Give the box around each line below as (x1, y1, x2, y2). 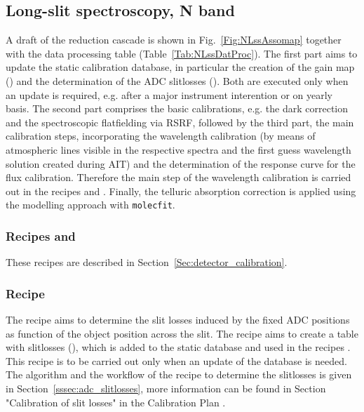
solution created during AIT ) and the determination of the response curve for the (6, 156, 356, 171)
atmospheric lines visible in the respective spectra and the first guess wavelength (6, 142, 351, 157)
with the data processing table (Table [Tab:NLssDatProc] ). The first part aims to (6, 46, 358, 60)
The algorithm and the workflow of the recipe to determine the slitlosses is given (6, 367, 352, 382)
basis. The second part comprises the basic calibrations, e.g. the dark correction (6, 101, 349, 116)
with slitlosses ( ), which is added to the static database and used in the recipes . (6, 340, 351, 354)
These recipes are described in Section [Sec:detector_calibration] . (6, 255, 288, 270)
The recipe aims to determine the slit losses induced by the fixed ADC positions (6, 312, 350, 327)
